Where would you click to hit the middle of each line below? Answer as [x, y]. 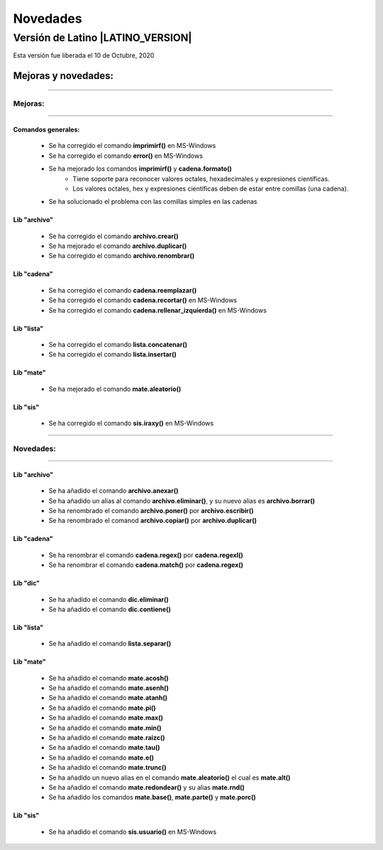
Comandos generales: [46, 129]
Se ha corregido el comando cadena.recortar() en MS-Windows [143, 300]
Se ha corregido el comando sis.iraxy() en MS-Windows [131, 424]
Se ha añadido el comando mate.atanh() [108, 698]
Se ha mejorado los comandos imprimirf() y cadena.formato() [140, 169]
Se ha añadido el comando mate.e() [101, 758]
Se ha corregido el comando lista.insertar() [112, 355]
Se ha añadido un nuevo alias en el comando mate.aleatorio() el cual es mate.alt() [170, 778]
